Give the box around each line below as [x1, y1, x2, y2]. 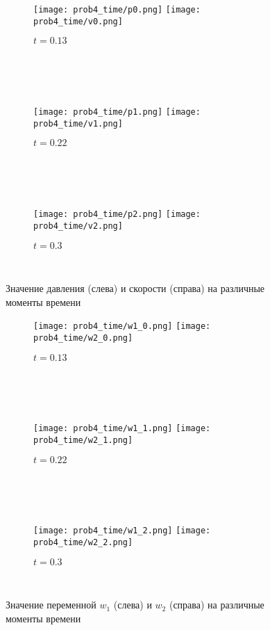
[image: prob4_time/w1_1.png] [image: [33, 423, 211, 434]
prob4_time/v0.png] [33, 16, 123, 26]
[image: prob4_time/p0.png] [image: [33, 5, 201, 15]
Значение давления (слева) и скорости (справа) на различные [6, 281, 265, 296]
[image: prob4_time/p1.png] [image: [33, 107, 201, 118]
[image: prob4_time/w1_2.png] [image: [33, 526, 211, 536]
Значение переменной [6, 597, 96, 612]
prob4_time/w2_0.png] [33, 332, 133, 343]
